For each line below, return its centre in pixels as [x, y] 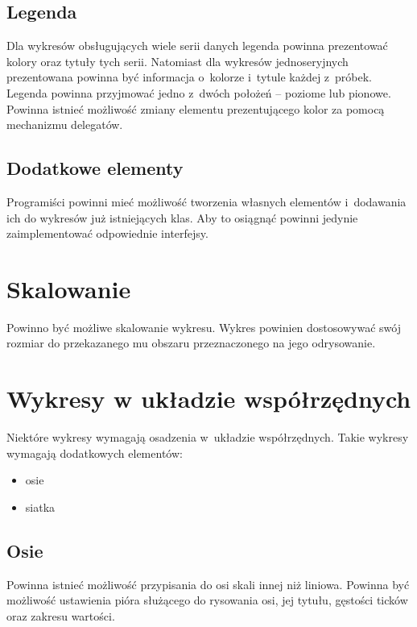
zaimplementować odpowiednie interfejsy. [107, 233]
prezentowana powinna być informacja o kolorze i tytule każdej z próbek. [190, 77]
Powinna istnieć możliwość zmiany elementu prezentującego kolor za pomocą [196, 108]
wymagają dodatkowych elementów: [95, 453]
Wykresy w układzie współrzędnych [209, 399]
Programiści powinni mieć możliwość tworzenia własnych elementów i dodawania [206, 201]
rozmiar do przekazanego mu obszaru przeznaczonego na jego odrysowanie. [191, 343]
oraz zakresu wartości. [61, 615]
